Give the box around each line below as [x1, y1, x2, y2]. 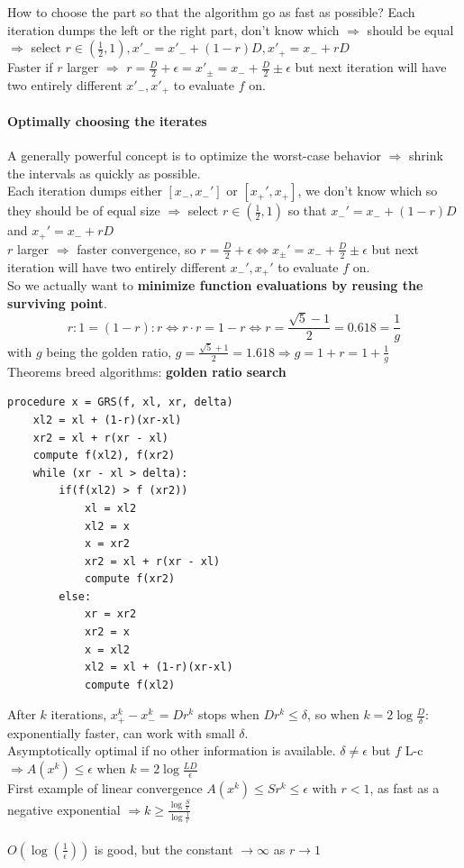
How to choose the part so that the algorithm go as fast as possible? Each [7, 3, 415, 21]
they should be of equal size [7, 201, 160, 220]
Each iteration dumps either [7, 181, 162, 200]
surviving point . [7, 293, 107, 312]
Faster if [7, 58, 53, 77]
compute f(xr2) [84, 572, 176, 586]
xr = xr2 [84, 608, 137, 621]
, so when [307, 705, 359, 724]
